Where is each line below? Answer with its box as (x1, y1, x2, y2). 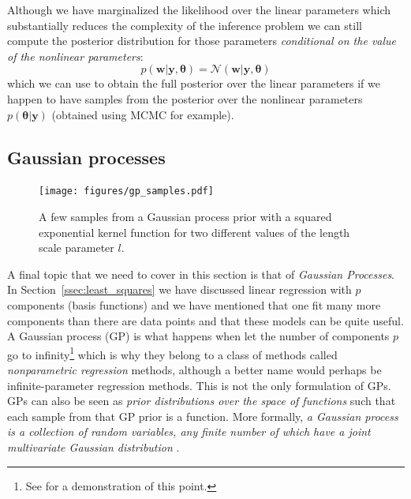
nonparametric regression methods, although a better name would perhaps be (7, 362, 382, 378)
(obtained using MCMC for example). (51, 106, 234, 122)
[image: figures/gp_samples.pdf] (39, 186, 214, 197)
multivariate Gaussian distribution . (7, 438, 180, 455)
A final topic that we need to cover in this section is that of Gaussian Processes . (7, 265, 395, 282)
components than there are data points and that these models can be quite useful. (7, 312, 404, 328)
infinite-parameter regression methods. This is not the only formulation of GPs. (7, 377, 391, 393)
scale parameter (39, 239, 114, 256)
